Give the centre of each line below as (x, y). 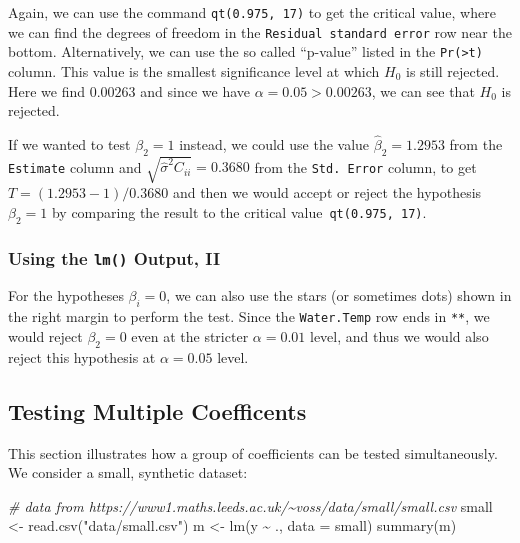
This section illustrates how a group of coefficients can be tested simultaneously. (253, 452)
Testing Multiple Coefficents (157, 410)
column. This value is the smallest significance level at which (194, 70)
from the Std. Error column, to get (365, 166)
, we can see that (423, 90)
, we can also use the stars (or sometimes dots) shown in (339, 295)
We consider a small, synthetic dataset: (128, 472)
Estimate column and (75, 166)
